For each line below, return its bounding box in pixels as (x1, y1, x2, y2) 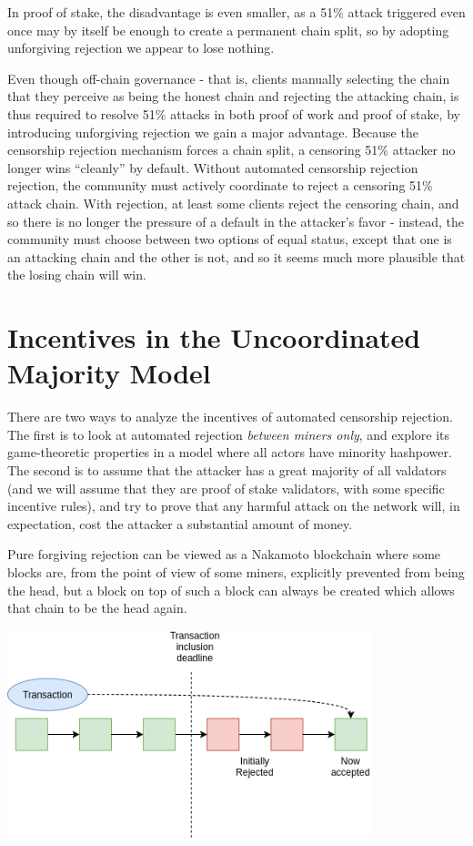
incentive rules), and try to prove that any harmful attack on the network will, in (7, 496, 460, 515)
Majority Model (7, 354, 211, 392)
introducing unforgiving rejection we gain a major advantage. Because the (7, 122, 418, 141)
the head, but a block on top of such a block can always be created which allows (7, 580, 455, 599)
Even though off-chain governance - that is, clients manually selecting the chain (7, 68, 450, 87)
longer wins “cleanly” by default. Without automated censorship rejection (7, 158, 418, 177)
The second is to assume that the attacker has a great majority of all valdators (7, 461, 447, 479)
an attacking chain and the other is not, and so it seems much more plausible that (7, 247, 466, 266)
